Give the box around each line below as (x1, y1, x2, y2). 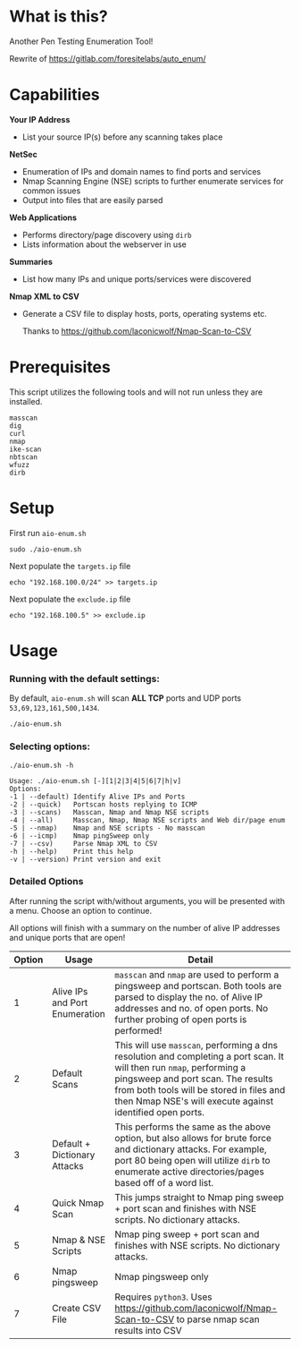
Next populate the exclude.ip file (9, 593, 131, 604)
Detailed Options (9, 875, 84, 888)
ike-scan (9, 445, 42, 454)
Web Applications (9, 212, 78, 223)
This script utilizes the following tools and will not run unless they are (9, 387, 263, 397)
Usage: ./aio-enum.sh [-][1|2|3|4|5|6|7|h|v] (9, 776, 181, 785)
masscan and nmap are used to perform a (114, 968, 279, 981)
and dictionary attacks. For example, (114, 1143, 268, 1156)
